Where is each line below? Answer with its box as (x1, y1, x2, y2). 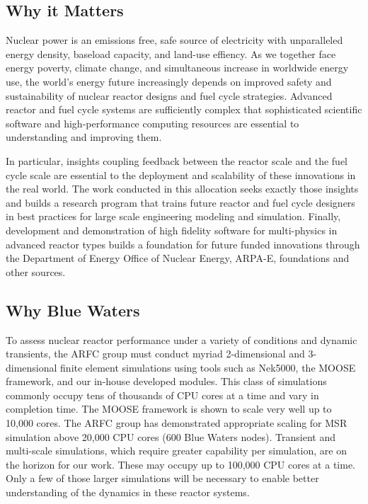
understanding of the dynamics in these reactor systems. (6, 485, 250, 500)
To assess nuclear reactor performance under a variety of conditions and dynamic (6, 332, 357, 347)
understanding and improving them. (6, 130, 162, 144)
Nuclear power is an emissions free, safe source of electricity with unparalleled (6, 33, 343, 47)
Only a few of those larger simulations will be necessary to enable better (6, 471, 319, 486)
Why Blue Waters (6, 299, 140, 321)
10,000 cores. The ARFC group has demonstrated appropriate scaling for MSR (6, 416, 347, 430)
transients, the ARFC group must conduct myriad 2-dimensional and (6, 346, 305, 361)
